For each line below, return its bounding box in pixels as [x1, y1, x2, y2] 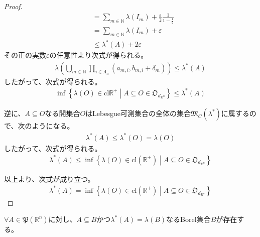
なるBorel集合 [166, 214, 211, 224]
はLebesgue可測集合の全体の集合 [85, 108, 191, 118]
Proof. [4, 1, 23, 11]
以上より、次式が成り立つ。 [4, 173, 95, 184]
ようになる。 [32, 121, 74, 131]
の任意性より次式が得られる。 [49, 50, 148, 60]
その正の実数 [4, 50, 46, 60]
